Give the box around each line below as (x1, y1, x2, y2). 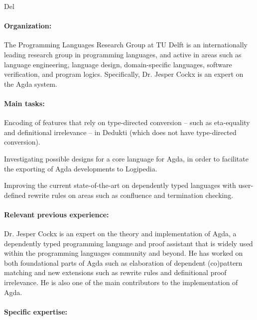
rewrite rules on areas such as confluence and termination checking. (28, 189, 234, 200)
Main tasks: (4, 98, 45, 108)
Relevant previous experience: (4, 209, 109, 219)
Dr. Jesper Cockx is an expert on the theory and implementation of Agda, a (4, 228, 237, 239)
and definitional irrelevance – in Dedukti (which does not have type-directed (4, 127, 237, 137)
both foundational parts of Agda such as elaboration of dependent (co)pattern (4, 257, 243, 268)
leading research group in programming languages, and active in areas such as (4, 49, 242, 59)
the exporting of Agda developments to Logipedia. (4, 163, 157, 173)
